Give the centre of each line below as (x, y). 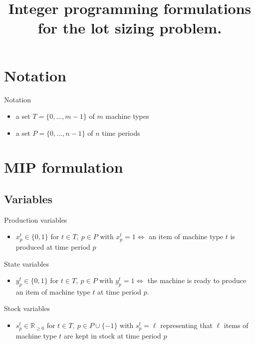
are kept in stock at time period (112, 335)
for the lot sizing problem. (130, 28)
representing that (186, 325)
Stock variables (27, 308)
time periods (121, 133)
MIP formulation (64, 167)
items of (236, 325)
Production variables (36, 219)
